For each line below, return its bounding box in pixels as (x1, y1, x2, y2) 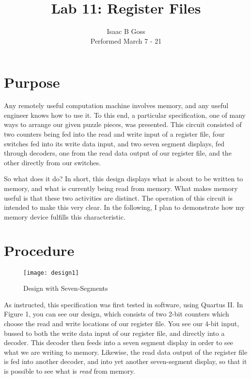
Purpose (4, 72, 60, 92)
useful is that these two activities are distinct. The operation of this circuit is (4, 192, 233, 203)
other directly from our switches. (4, 157, 101, 167)
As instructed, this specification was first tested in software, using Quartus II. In (4, 299, 243, 309)
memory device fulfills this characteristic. (4, 211, 125, 221)
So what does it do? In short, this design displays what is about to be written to (4, 174, 243, 184)
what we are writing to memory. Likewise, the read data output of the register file (4, 347, 248, 357)
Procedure (4, 240, 75, 260)
